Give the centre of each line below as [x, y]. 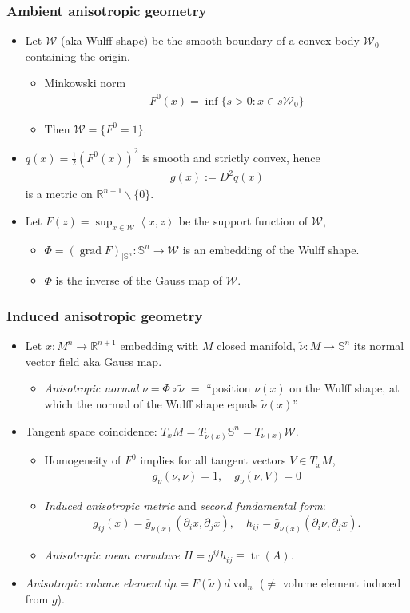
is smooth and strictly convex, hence [231, 157]
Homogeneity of [83, 460]
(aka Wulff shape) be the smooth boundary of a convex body [210, 40]
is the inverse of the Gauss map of [139, 280]
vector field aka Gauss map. [94, 361]
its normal [379, 346]
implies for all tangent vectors [213, 460]
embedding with [159, 346]
